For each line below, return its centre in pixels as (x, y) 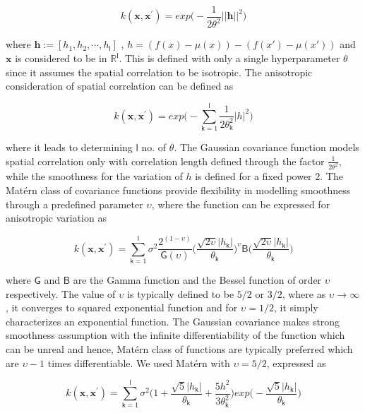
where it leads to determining (69, 146)
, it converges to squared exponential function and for (122, 307)
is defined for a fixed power (253, 176)
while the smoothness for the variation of (94, 176)
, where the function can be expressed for (241, 204)
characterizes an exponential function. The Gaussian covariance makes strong (173, 321)
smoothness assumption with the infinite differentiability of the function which (175, 335)
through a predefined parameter (74, 204)
